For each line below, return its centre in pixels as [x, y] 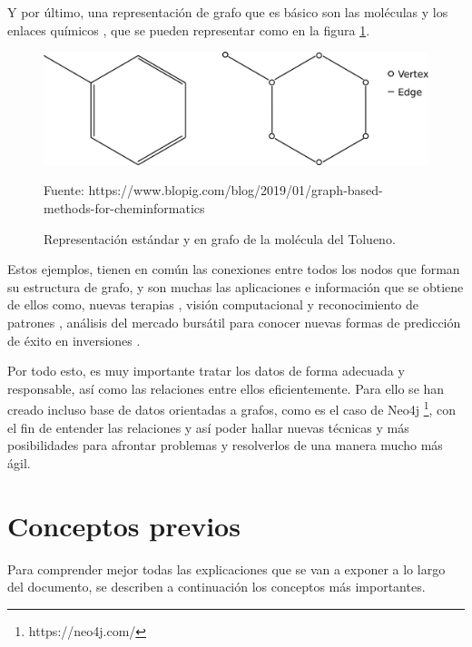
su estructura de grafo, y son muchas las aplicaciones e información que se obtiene [236, 286]
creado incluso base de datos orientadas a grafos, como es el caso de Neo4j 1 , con [232, 408]
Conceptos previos [124, 525]
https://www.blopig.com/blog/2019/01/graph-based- [236, 190]
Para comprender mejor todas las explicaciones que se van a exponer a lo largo [226, 569]
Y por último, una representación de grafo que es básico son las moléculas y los [228, 12]
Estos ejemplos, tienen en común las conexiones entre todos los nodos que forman [234, 269]
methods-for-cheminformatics [124, 208]
